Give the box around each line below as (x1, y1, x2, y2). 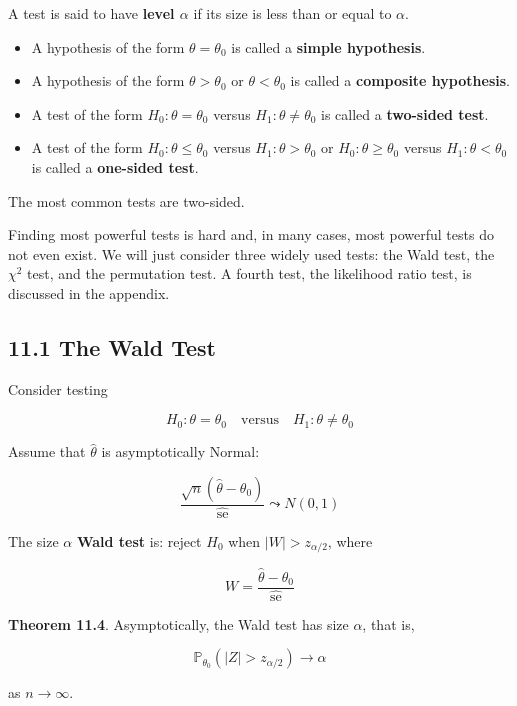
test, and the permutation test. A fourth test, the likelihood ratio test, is (27, 263, 472, 284)
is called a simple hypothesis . (231, 36, 426, 57)
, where (327, 531, 373, 552)
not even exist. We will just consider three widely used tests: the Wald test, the (8, 243, 495, 264)
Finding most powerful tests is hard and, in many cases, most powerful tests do (8, 224, 494, 245)
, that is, (362, 613, 415, 634)
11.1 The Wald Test (8, 331, 216, 362)
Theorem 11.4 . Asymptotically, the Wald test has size (8, 613, 349, 634)
